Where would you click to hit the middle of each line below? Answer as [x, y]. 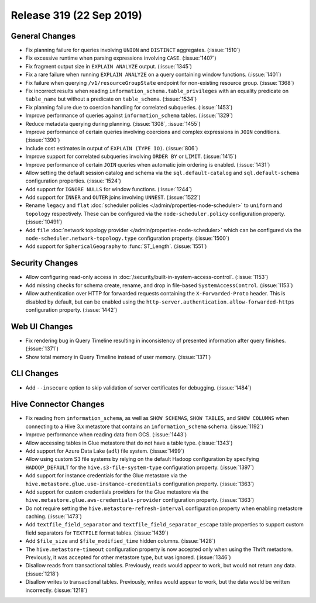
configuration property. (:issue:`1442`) [71, 309]
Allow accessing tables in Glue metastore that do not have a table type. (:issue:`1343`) [129, 443]
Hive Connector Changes [58, 404]
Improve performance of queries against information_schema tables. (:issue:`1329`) [129, 116]
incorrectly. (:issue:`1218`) [56, 590]
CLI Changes [35, 373]
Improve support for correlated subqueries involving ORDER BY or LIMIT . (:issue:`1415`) [131, 156]
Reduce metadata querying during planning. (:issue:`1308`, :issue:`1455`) [113, 123]
